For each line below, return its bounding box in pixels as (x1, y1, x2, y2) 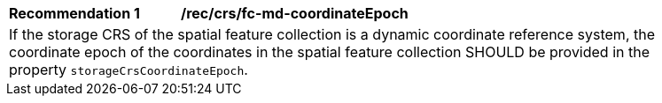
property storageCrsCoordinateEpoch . (9, 61, 248, 78)
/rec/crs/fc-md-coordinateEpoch (181, 4, 409, 22)
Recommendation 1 (9, 4, 140, 22)
